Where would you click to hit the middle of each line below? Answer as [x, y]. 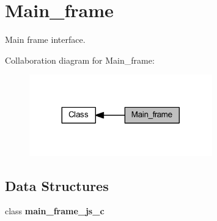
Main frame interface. [45, 39]
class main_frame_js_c [55, 211]
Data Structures [57, 185]
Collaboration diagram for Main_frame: [80, 60]
